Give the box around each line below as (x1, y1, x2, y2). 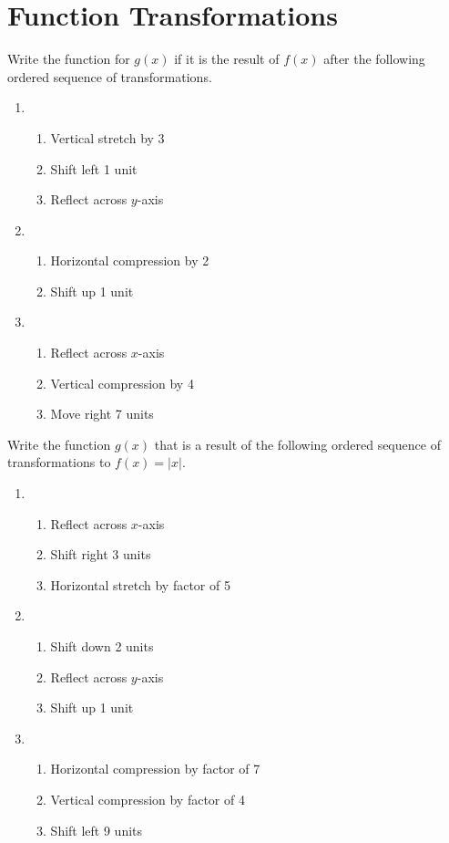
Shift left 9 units (50, 820, 143, 839)
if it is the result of (174, 49, 280, 68)
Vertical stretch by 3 (50, 128, 165, 147)
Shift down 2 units (50, 637, 154, 655)
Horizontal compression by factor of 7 (50, 759, 260, 778)
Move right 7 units (50, 404, 154, 423)
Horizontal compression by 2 (50, 251, 209, 270)
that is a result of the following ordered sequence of (154, 434, 441, 453)
